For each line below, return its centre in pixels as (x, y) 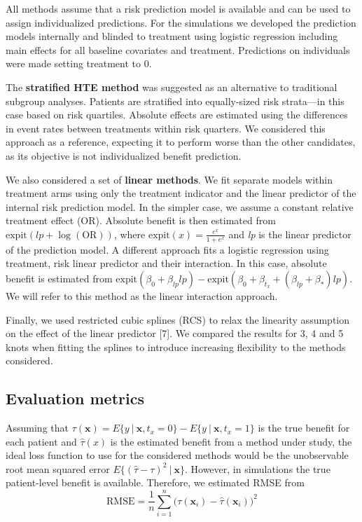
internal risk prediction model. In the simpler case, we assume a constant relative (180, 206)
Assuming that (37, 428)
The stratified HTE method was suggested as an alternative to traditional (172, 87)
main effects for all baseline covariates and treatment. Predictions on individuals (178, 49)
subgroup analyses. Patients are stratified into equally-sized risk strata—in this (175, 101)
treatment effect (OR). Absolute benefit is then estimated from (141, 220)
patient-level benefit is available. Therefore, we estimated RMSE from (155, 482)
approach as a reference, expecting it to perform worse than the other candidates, (181, 142)
